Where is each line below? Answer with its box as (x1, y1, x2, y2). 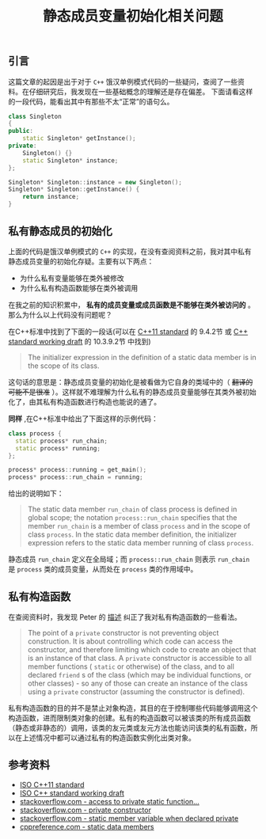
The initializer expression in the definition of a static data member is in (27, 352, 256, 362)
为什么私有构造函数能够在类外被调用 (19, 283, 139, 293)
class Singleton (8, 112, 62, 120)
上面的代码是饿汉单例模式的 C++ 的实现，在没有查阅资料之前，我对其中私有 (8, 246, 252, 256)
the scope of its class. (27, 361, 100, 370)
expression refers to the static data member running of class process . (27, 538, 254, 548)
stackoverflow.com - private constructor (19, 805, 152, 814)
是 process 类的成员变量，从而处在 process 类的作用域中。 (8, 564, 198, 574)
